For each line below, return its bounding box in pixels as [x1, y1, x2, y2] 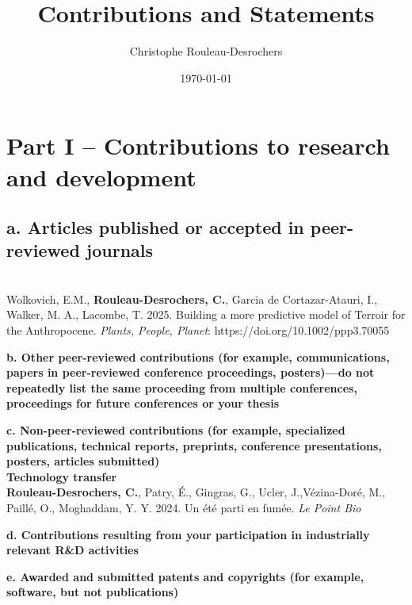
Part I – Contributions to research [6, 129, 390, 162]
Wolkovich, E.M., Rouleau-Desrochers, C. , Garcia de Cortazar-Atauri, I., [6, 290, 378, 307]
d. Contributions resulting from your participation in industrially [6, 526, 370, 542]
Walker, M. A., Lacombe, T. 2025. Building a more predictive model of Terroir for [6, 306, 406, 323]
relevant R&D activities [6, 542, 139, 558]
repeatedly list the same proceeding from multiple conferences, [6, 379, 357, 396]
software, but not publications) [6, 584, 179, 600]
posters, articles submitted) [6, 453, 160, 469]
